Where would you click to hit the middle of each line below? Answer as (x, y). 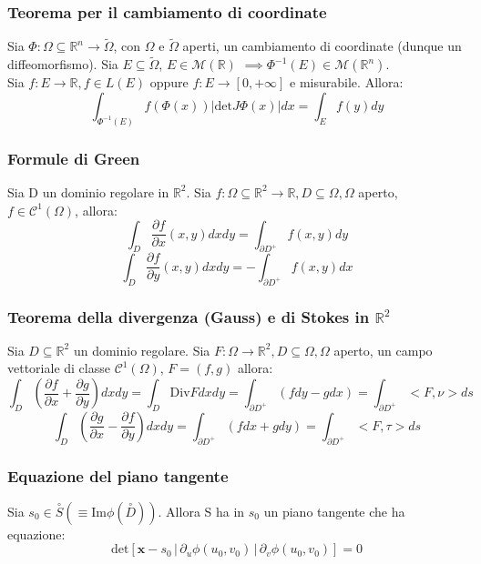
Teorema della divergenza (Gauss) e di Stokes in (189, 316)
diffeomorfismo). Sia (63, 64)
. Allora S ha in (201, 511)
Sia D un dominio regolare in (88, 191)
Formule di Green (74, 158)
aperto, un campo (383, 350)
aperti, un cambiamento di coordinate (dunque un (322, 46)
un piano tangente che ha (334, 511)
